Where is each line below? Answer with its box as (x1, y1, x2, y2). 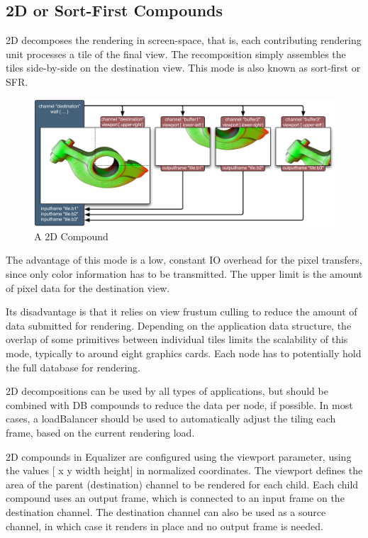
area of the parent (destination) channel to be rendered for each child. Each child (6, 476, 359, 491)
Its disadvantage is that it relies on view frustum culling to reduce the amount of (6, 304, 357, 319)
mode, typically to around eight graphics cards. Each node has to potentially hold (6, 346, 362, 361)
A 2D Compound (34, 228, 108, 243)
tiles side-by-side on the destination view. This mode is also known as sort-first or (6, 60, 361, 75)
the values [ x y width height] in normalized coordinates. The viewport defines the (6, 463, 363, 478)
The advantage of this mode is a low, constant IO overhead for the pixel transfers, (6, 252, 362, 267)
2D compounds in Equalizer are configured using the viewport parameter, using (6, 449, 352, 464)
